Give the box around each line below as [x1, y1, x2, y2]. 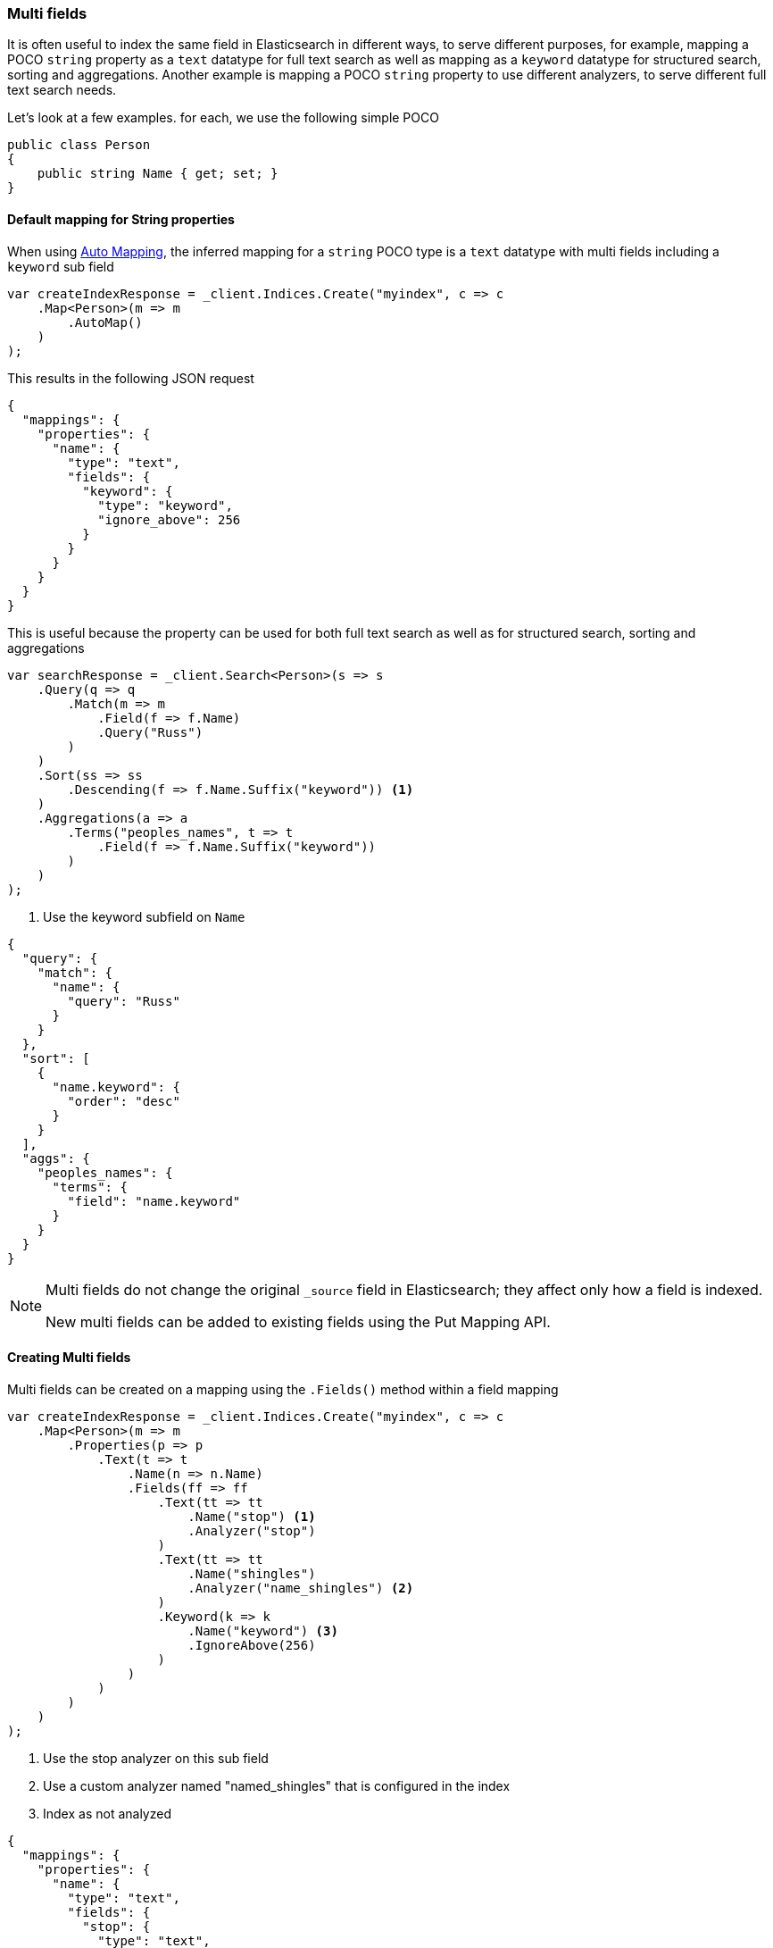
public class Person [7, 138, 151, 153]
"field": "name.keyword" [67, 1193, 241, 1208]
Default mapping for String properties [7, 211, 235, 227]
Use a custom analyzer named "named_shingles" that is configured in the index [43, 1777, 511, 1793]
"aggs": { [21, 1150, 90, 1166]
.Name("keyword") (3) [187, 1623, 338, 1638]
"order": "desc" [67, 1093, 180, 1108]
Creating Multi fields [7, 1350, 131, 1366]
